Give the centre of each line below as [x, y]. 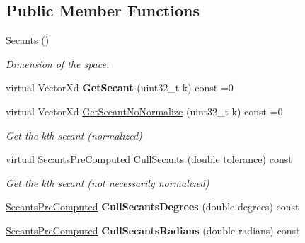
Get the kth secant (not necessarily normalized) [108, 182]
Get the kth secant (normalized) [74, 135]
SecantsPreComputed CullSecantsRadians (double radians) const [153, 230]
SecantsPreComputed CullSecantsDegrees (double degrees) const [152, 207]
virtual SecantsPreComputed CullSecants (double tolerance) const [149, 159]
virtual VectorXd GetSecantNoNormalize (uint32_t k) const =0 [144, 111]
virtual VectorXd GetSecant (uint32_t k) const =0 [120, 87]
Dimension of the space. [58, 63]
